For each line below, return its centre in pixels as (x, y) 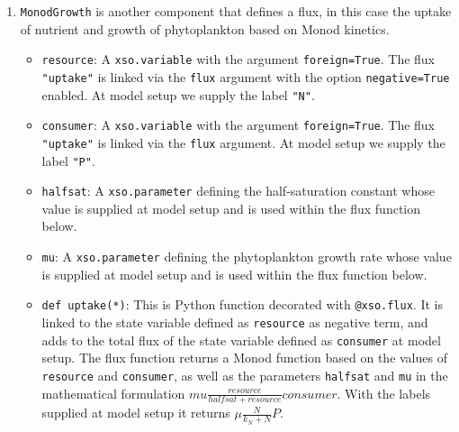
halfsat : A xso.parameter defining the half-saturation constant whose (238, 191)
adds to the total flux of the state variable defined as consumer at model (241, 340)
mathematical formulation (113, 393)
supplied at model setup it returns (136, 413)
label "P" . (68, 160)
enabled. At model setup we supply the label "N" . (178, 94)
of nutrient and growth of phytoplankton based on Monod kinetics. (205, 28)
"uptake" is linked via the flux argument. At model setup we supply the (243, 142)
